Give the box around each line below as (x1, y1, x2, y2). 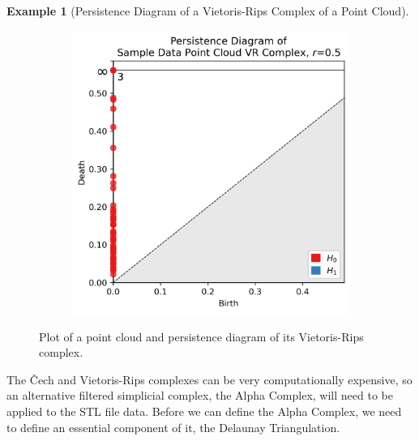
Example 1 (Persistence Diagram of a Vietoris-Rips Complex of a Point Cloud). (6, 2, 409, 19)
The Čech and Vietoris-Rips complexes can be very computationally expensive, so (6, 370, 413, 387)
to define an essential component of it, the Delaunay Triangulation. (6, 418, 340, 435)
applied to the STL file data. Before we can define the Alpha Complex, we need (6, 403, 402, 420)
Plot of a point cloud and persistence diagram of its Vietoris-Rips (39, 328, 364, 345)
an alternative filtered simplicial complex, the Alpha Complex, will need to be (6, 387, 393, 404)
